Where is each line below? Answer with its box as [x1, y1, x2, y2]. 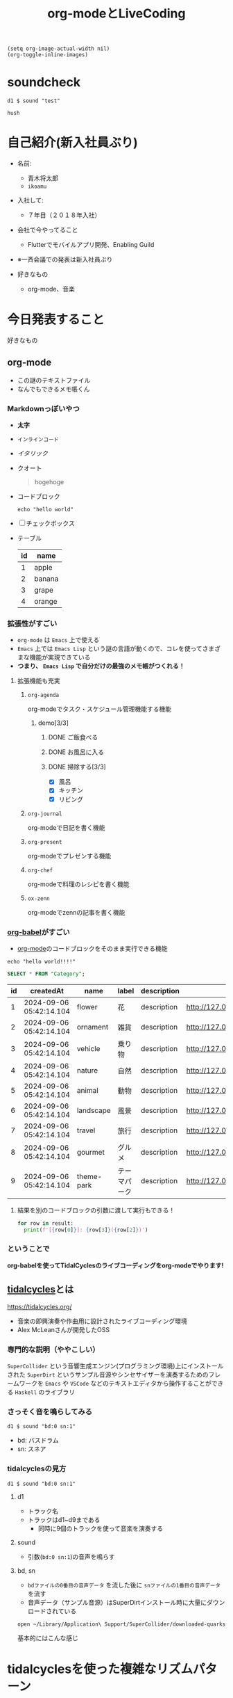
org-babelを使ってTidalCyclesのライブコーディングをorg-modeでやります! [7, 1261, 224, 1270]
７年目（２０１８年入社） [27, 211, 101, 219]
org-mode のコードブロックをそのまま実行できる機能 [17, 944, 168, 952]
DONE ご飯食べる [48, 733, 98, 742]
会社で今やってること [17, 226, 78, 234]
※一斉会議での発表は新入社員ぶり [17, 255, 113, 264]
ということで [7, 1244, 50, 1254]
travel [76, 1126, 96, 1135]
